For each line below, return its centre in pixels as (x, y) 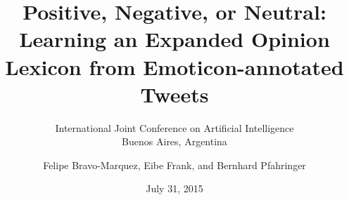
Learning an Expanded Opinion (174, 39)
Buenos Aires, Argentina (174, 141)
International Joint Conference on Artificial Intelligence (174, 127)
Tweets (174, 94)
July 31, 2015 (174, 188)
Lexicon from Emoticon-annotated (174, 66)
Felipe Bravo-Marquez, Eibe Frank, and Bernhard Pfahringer (174, 165)
